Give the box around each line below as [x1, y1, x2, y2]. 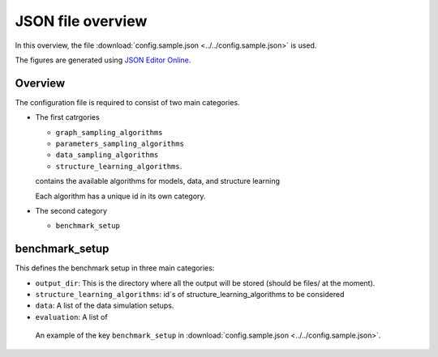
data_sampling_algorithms [55, 151, 159, 159]
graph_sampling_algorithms [55, 128, 163, 137]
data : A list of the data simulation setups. [35, 300, 174, 311]
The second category [35, 206, 108, 215]
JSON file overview [15, 12, 148, 30]
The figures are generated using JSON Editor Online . [15, 55, 191, 65]
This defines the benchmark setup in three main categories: [15, 263, 215, 273]
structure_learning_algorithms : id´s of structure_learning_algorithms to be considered [35, 290, 345, 300]
